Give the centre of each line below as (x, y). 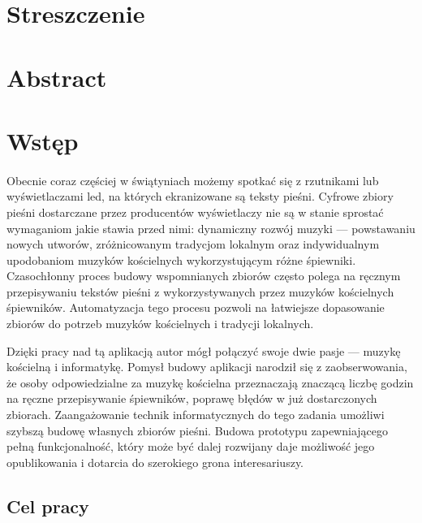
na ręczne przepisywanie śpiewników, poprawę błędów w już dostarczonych (192, 398)
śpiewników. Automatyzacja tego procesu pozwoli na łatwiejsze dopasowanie (196, 307)
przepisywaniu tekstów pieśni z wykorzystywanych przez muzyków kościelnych (200, 291)
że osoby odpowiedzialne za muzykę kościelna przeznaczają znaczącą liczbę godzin (210, 382)
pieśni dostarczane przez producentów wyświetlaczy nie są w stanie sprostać (195, 212)
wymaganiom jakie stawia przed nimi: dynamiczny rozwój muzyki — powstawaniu (211, 228)
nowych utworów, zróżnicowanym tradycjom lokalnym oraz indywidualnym (193, 244)
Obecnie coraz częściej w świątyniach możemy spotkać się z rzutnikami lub (193, 180)
